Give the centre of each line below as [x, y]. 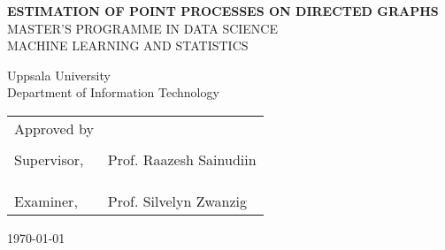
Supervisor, [49, 159]
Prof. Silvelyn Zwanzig [177, 201]
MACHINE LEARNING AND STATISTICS [128, 45]
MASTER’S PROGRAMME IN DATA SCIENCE [142, 28]
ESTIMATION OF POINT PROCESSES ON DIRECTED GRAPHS [223, 11]
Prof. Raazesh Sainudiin [182, 159]
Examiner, [46, 201]
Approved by [54, 128]
